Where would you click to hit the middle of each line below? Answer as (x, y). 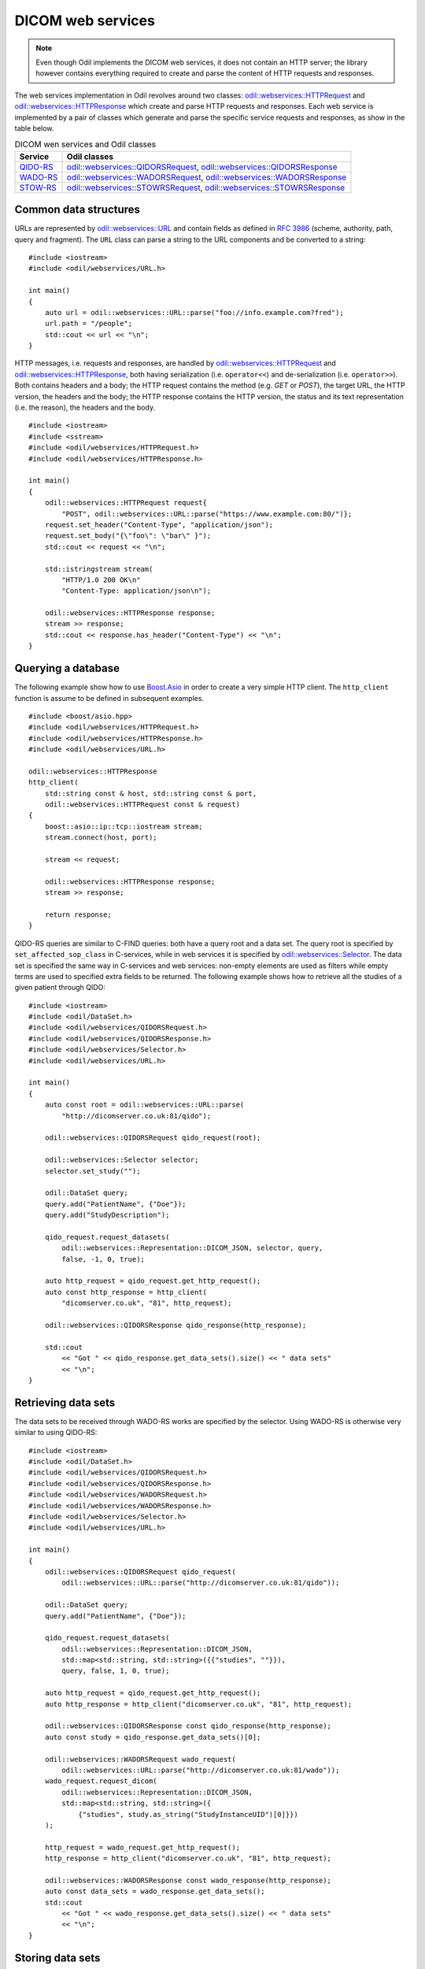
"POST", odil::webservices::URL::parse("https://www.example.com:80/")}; (207, 514)
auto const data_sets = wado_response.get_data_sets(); (155, 1891)
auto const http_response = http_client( (126, 1292)
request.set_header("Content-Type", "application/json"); (159, 525)
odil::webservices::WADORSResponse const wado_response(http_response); (188, 1880)
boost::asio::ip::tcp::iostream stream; (124, 826)
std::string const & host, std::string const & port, (151, 793)
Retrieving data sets (65, 1402)
